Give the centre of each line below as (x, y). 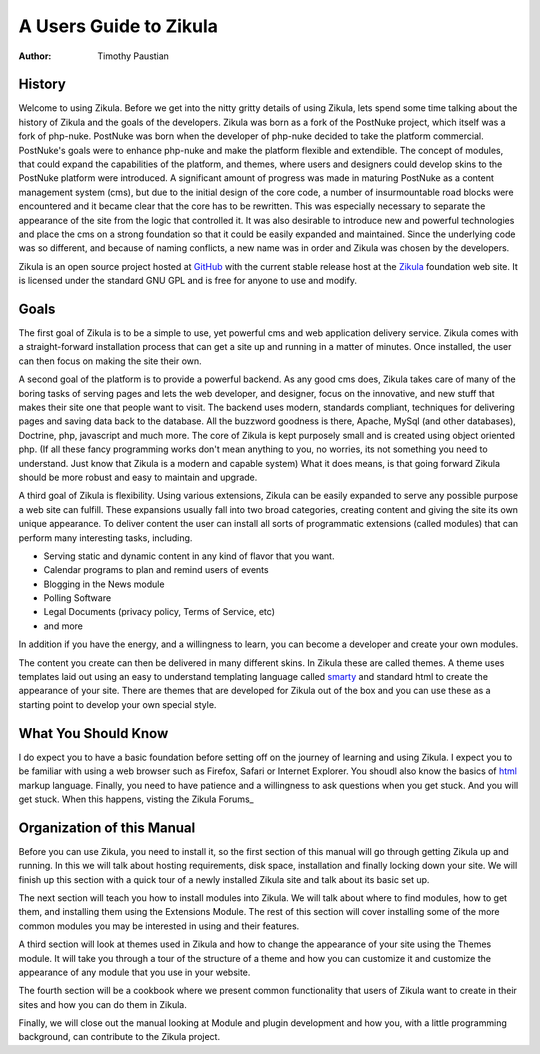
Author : (35, 56)
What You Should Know (93, 733)
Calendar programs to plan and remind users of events (156, 570)
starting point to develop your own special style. (117, 704)
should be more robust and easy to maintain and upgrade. (138, 477)
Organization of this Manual (107, 827)
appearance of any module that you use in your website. (134, 972)
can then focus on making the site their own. (110, 361)
